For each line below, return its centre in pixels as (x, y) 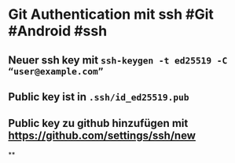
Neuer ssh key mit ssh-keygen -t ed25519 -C (118, 60)
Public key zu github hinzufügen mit (98, 123)
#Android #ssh (58, 31)
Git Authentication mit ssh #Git (111, 14)
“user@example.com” (56, 71)
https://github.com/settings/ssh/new (102, 136)
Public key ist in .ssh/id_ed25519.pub (99, 97)
